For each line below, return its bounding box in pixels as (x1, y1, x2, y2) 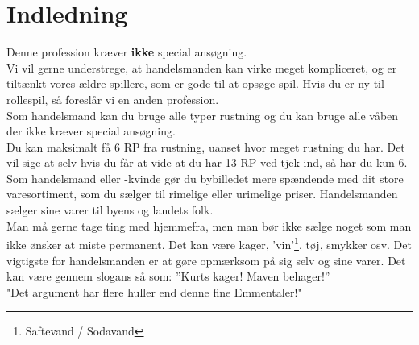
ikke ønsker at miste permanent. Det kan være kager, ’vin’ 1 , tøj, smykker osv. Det (6, 234, 412, 252)
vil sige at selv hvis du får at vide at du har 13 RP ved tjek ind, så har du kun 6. (6, 154, 408, 171)
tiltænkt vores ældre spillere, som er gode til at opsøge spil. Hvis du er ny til (6, 75, 384, 92)
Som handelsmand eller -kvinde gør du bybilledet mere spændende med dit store (6, 169, 404, 186)
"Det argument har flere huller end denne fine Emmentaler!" (6, 283, 302, 300)
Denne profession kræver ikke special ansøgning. (6, 44, 247, 60)
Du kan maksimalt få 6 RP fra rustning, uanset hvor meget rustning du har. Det (6, 138, 405, 155)
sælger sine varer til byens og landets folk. (6, 202, 214, 218)
